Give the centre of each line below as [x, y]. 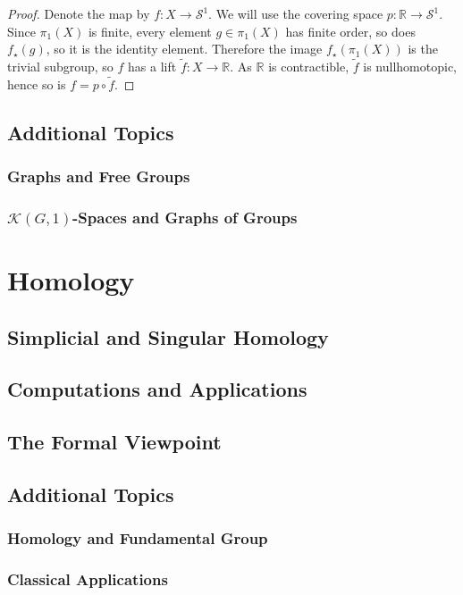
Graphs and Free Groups [99, 176]
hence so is [37, 84]
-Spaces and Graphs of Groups [185, 217]
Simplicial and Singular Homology [168, 336]
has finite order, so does [350, 31]
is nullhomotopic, [410, 66]
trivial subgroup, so [60, 66]
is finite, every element [150, 31]
